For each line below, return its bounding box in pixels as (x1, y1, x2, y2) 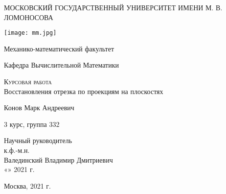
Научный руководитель (4, 135, 72, 145)
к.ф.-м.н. (4, 145, 30, 155)
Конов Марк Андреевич (4, 102, 74, 113)
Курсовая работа (4, 76, 52, 87)
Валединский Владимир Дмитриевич (4, 154, 113, 165)
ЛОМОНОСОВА (4, 12, 53, 22)
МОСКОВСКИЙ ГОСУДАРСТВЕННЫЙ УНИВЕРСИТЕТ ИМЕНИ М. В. (4, 2, 223, 12)
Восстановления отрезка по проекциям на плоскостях (4, 86, 163, 96)
